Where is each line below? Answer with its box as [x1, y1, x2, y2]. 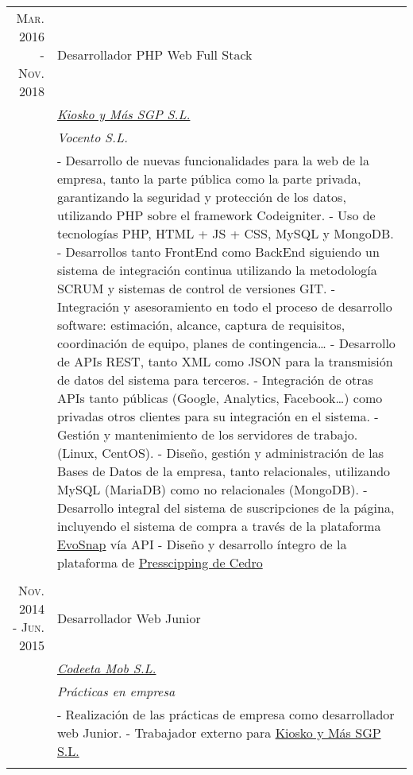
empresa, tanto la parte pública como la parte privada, [56, 169, 361, 188]
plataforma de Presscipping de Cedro [56, 553, 263, 572]
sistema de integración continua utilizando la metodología [56, 261, 377, 279]
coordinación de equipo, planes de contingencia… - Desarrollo [56, 334, 396, 352]
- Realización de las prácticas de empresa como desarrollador [56, 705, 395, 723]
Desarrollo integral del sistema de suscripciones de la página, [56, 498, 395, 517]
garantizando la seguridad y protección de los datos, [56, 188, 346, 206]
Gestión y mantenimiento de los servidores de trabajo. [56, 425, 358, 444]
